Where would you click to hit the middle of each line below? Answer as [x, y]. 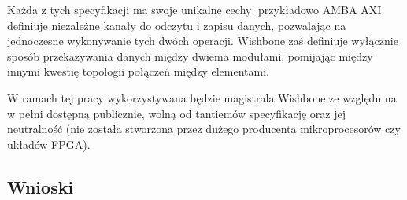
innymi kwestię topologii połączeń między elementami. [138, 71]
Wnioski [41, 186]
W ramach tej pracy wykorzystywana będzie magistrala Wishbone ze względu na [202, 97]
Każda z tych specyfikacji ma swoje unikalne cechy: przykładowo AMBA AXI [194, 9]
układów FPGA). [49, 144]
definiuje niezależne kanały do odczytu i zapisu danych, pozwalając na [177, 25]
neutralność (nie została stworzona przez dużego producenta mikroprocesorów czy [204, 129]
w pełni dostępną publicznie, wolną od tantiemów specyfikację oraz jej [176, 113]
